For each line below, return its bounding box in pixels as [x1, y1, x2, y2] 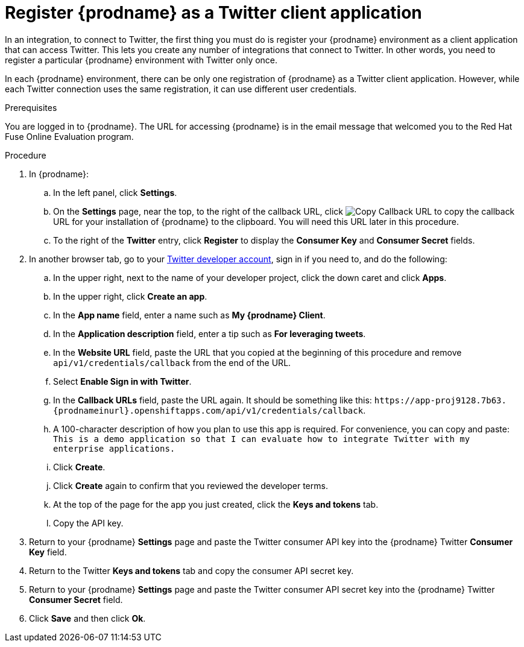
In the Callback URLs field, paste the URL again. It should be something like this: [53, 394, 372, 405]
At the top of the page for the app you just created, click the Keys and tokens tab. [53, 499, 379, 510]
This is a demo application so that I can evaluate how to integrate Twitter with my [53, 434, 470, 444]
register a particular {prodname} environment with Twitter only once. [5, 54, 278, 65]
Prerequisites [5, 102, 57, 113]
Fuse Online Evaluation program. [5, 131, 134, 142]
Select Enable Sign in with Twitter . [53, 376, 192, 387]
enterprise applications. [53, 443, 175, 453]
